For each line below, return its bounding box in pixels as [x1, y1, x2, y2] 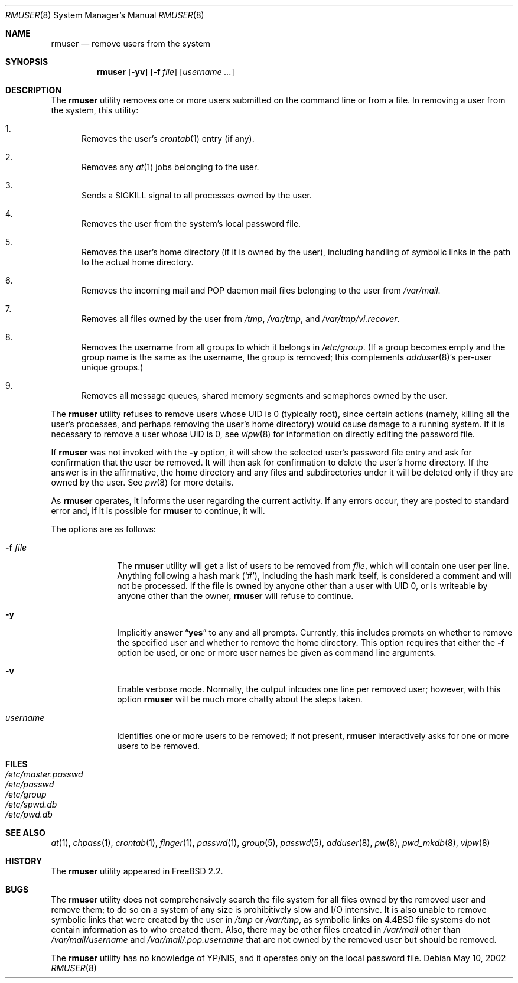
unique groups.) [82, 362, 144, 372]
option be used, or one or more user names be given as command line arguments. [117, 647, 436, 657]
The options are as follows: [51, 524, 156, 534]
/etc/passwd [5, 779, 54, 789]
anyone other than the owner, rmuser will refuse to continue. [117, 591, 354, 601]
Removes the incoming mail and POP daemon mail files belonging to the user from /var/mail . [82, 285, 441, 295]
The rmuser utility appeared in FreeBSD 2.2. [51, 866, 223, 876]
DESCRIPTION [5, 85, 62, 95]
